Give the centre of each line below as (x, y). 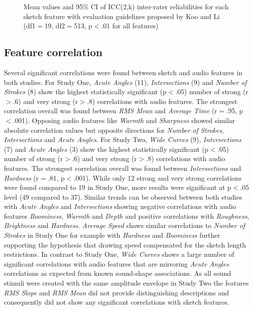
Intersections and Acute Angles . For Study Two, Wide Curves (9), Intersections (123, 139)
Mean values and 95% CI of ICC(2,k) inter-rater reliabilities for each (126, 6)
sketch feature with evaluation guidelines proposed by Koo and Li (122, 16)
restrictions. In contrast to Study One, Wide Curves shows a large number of (119, 254)
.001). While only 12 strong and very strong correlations (158, 177)
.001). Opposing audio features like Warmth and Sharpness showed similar (124, 120)
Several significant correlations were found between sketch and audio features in (123, 72)
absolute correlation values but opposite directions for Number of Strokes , (114, 130)
